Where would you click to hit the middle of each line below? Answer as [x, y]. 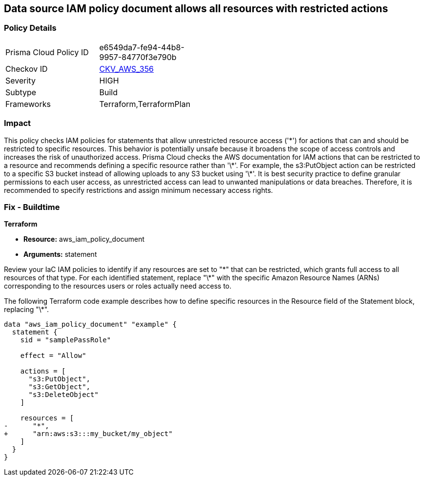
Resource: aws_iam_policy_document [84, 239]
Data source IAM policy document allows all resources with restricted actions [196, 9]
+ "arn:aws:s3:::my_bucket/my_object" [88, 434]
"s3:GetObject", [60, 387]
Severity [20, 80]
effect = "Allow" [53, 356]
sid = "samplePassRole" [66, 340]
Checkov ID [27, 69]
